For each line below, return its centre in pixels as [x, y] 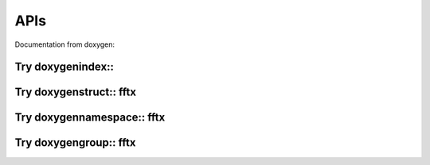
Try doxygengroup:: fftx [75, 143]
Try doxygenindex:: [64, 67]
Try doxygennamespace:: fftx [90, 118]
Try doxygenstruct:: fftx [76, 92]
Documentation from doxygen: [65, 44]
